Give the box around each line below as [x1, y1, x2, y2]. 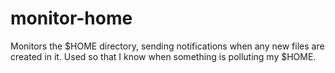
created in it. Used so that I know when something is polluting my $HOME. [10, 50, 317, 62]
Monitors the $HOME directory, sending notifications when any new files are [10, 40, 325, 52]
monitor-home [10, 7, 133, 30]
